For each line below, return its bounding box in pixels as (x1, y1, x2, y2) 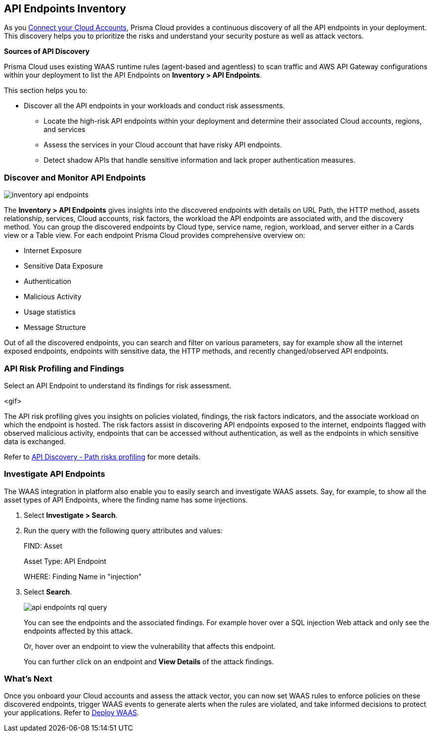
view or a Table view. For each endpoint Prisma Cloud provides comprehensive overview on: (4, 231, 305, 240)
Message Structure (24, 323, 86, 332)
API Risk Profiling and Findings (4, 363, 124, 373)
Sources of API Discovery (4, 47, 90, 56)
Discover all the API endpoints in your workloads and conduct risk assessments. (24, 101, 285, 110)
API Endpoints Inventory (4, 2, 126, 15)
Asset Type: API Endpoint (24, 556, 106, 565)
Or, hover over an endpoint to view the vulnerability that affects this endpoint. (24, 642, 276, 650)
